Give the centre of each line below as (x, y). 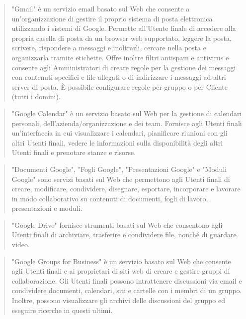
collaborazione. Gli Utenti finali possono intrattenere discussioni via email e (127, 280)
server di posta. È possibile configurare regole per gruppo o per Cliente (120, 86)
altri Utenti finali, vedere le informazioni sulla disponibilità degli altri (117, 142)
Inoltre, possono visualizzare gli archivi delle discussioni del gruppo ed (118, 300)
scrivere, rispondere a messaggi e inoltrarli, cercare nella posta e (109, 48)
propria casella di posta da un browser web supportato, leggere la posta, (122, 38)
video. (21, 244)
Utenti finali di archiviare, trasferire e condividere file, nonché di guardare (124, 235)
